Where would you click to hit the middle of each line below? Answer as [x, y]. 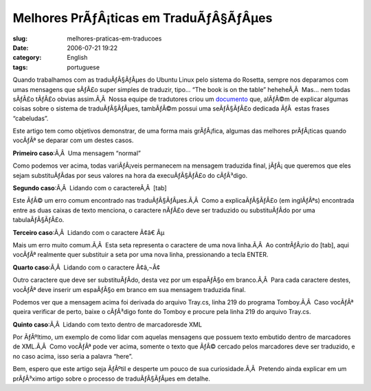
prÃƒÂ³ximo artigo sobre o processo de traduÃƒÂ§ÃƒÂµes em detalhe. [112, 379]
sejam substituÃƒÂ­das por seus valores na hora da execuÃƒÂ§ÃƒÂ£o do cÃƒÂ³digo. [130, 175]
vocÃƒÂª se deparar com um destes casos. [73, 140]
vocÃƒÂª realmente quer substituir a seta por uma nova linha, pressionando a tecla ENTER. [140, 255]
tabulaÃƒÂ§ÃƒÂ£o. [38, 220]
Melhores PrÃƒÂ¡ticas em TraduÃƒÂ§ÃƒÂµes [143, 18]
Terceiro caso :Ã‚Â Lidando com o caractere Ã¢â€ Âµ [89, 232]
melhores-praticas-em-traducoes [114, 38]
